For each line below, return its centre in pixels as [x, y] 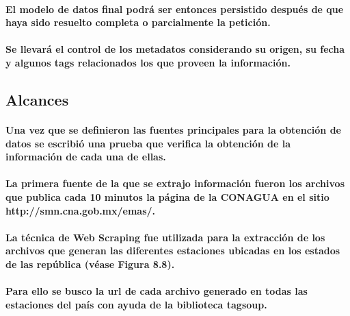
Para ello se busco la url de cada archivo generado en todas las [157, 291]
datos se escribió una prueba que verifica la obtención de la [148, 143]
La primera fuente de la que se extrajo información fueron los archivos [175, 183]
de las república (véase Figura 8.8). [90, 264]
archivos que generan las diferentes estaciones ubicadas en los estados [173, 251]
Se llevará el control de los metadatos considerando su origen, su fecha [175, 49]
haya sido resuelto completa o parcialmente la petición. [138, 22]
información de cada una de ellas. [86, 157]
